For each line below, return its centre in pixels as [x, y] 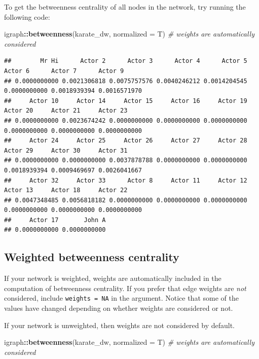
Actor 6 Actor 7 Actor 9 [64, 71]
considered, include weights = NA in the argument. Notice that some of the [121, 298]
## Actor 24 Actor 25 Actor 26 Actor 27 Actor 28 [126, 141]
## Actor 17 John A [55, 220]
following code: [27, 16]
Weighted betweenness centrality [92, 257]
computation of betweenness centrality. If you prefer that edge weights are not [125, 288]
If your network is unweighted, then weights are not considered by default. [119, 325]
